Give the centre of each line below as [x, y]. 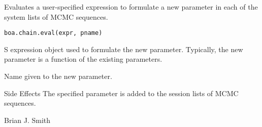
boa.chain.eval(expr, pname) [53, 33]
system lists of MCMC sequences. [56, 16]
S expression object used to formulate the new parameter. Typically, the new [124, 49]
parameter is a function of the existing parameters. [83, 59]
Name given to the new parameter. [58, 76]
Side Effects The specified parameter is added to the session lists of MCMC [121, 93]
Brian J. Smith [27, 120]
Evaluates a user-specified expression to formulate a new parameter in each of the [131, 7]
